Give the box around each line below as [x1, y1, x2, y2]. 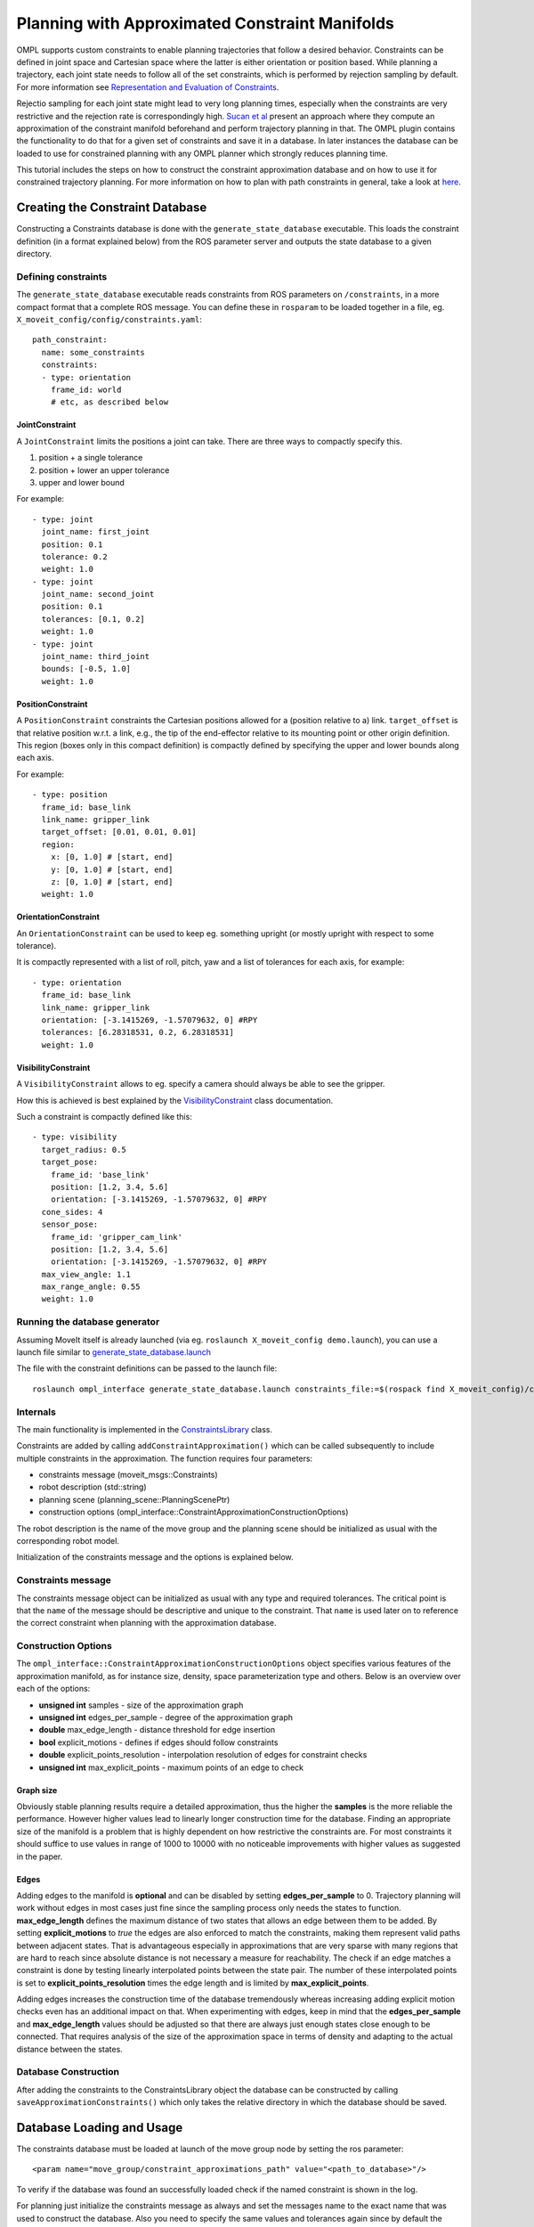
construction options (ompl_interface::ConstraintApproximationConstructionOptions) [38, 1506, 349, 1518]
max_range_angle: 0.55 [41, 1282, 141, 1292]
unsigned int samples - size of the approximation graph [38, 1700, 244, 1710]
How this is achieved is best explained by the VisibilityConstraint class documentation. [16, 1095, 334, 1105]
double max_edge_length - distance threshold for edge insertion [38, 1725, 276, 1735]
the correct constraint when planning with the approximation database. [16, 1618, 277, 1628]
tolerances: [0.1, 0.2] [41, 614, 146, 624]
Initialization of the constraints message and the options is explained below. [16, 1552, 294, 1562]
